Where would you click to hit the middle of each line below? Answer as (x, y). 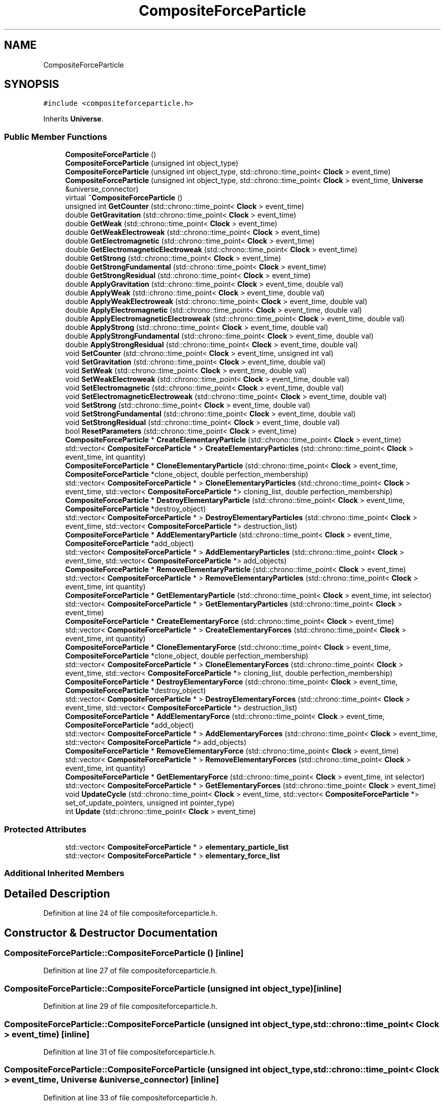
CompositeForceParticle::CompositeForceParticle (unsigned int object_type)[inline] (173, 988)
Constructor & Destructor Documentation (111, 933)
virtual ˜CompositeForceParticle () (124, 198)
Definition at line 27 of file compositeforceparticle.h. (130, 971)
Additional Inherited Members (64, 873)
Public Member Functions (56, 137)
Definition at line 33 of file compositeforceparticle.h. (131, 1097)
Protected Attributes (45, 829)
